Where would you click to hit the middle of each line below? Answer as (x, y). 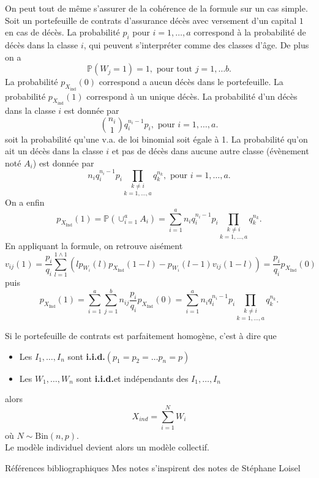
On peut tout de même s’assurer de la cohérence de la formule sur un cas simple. (156, 8)
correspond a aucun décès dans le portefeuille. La (191, 82)
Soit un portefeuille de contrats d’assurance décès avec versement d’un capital (151, 20)
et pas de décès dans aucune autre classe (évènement (210, 151)
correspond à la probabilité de (250, 32)
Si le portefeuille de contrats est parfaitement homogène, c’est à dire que (141, 335)
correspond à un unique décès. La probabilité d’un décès (192, 96)
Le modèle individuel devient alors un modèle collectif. (107, 447)
